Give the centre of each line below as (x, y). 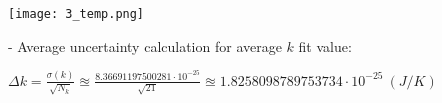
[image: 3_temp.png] (76, 14)
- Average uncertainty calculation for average (145, 45)
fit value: (325, 45)
